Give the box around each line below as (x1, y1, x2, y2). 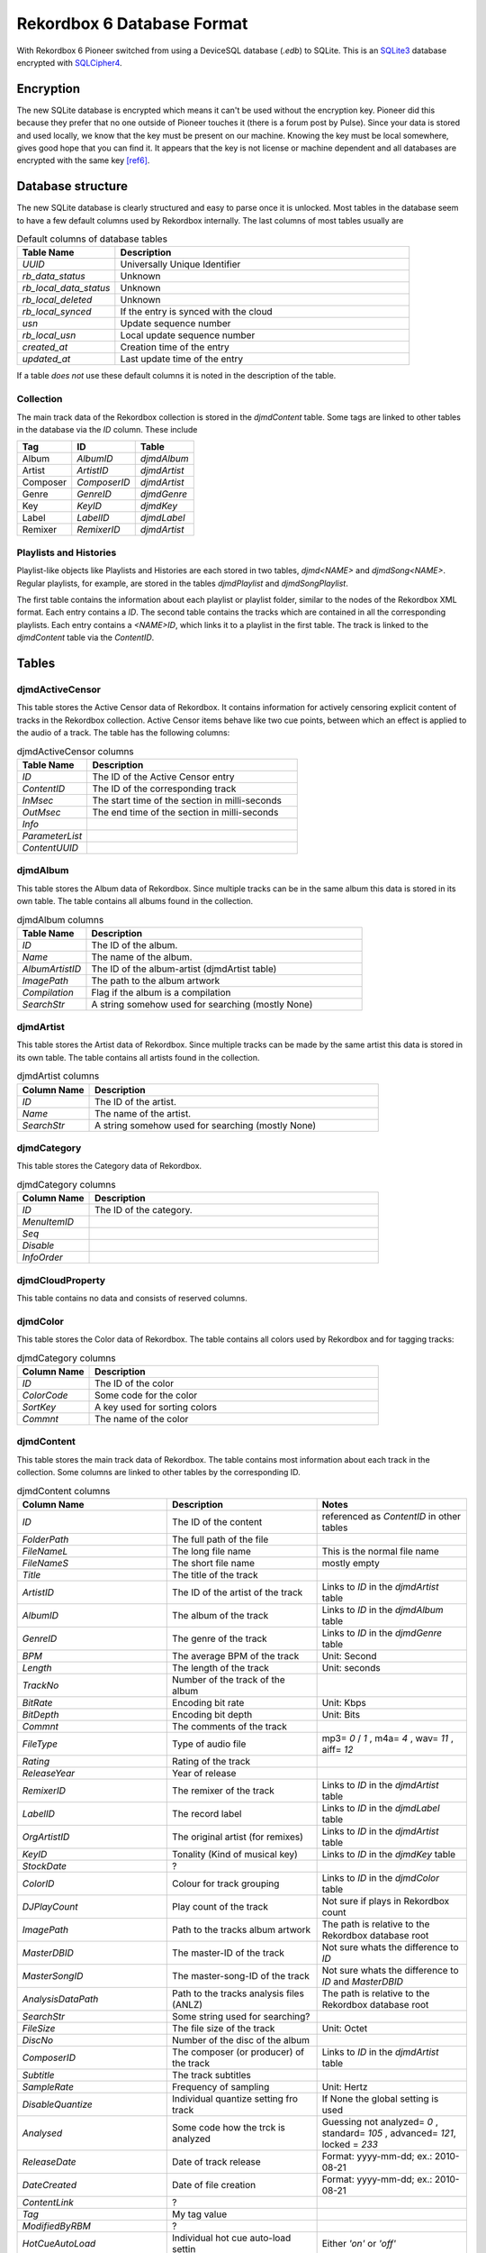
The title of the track (172, 1568, 258, 1581)
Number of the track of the (172, 1673, 285, 1685)
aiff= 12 (321, 1743, 354, 1756)
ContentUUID (22, 841, 79, 853)
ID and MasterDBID (321, 1975, 404, 1987)
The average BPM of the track (172, 1649, 300, 1662)
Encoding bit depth (172, 1708, 253, 1720)
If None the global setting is (321, 2092, 439, 2104)
